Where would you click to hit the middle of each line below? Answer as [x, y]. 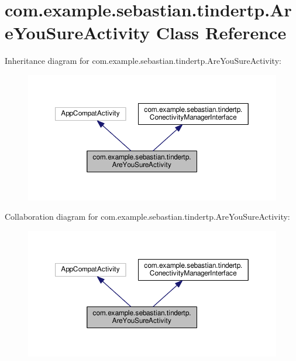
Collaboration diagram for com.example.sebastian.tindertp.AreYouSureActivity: [147, 217]
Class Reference [221, 33]
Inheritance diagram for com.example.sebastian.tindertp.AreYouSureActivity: [143, 61]
